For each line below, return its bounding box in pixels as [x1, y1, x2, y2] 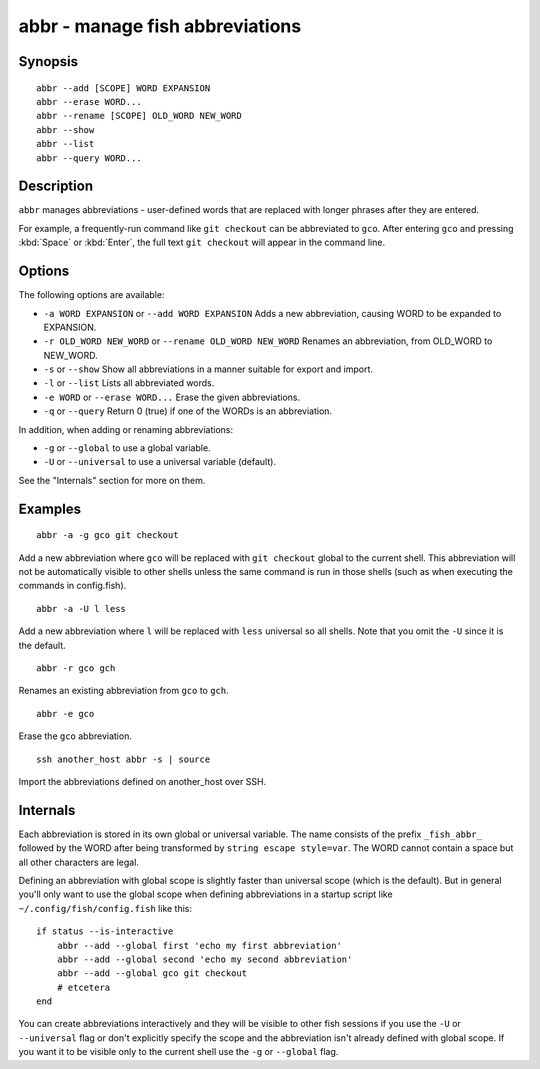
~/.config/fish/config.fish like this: [18, 902, 193, 914]
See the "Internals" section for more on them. [18, 474, 206, 486]
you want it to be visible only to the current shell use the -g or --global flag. [18, 1046, 339, 1058]
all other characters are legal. [18, 856, 140, 868]
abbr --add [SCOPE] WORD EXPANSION [36, 82, 211, 94]
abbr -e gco [36, 708, 95, 719]
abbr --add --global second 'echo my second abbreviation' [56, 953, 353, 965]
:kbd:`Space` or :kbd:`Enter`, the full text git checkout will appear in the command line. [18, 236, 385, 249]
